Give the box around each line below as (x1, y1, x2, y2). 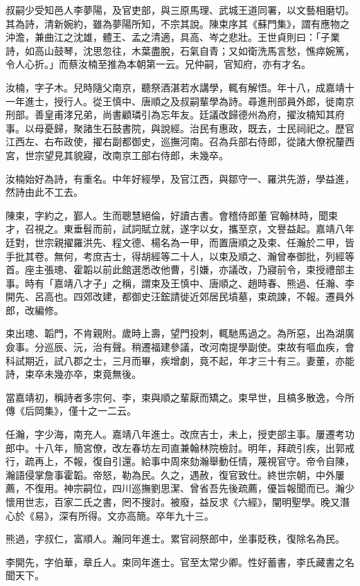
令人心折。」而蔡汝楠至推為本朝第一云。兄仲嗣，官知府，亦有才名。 (6, 57, 311, 71)
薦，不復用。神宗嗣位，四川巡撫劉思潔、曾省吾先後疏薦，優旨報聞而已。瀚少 (6, 481, 354, 495)
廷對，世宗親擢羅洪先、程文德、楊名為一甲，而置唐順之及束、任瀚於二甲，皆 (6, 235, 354, 249)
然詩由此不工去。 (6, 185, 83, 199)
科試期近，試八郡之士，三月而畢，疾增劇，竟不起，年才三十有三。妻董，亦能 (6, 353, 354, 367)
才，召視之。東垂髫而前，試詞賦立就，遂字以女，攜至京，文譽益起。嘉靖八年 (6, 221, 354, 236)
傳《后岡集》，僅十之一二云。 (6, 403, 136, 418)
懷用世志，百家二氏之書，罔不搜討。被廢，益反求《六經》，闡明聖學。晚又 (6, 495, 340, 509)
